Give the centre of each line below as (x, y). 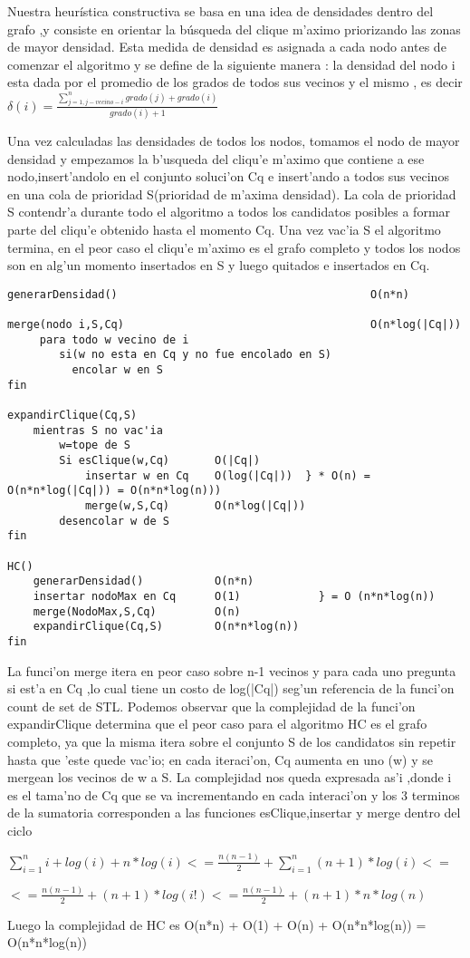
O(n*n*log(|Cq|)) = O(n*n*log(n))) (115, 491)
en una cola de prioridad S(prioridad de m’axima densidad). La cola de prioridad (232, 194)
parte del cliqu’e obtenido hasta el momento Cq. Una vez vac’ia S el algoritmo (224, 230)
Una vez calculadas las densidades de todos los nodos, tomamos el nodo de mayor (234, 141)
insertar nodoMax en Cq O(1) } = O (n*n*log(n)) (234, 596)
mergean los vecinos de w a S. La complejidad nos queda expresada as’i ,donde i (230, 777)
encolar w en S (117, 370)
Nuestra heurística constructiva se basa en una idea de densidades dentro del (221, 11)
